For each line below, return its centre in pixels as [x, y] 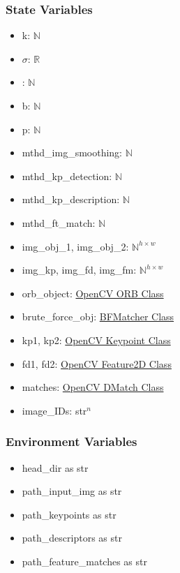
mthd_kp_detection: [67, 176]
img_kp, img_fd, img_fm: [79, 270]
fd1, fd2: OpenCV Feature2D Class [97, 363]
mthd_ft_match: [59, 222]
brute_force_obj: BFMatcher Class [98, 317]
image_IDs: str [54, 410]
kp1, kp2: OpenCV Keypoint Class [96, 340]
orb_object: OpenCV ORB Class [93, 293]
